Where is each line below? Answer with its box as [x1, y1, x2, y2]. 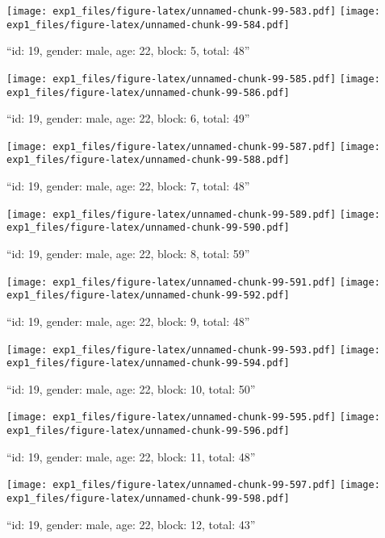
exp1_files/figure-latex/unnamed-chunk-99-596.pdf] [6, 425, 290, 437]
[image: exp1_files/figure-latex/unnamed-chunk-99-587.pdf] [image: [6, 140, 380, 152]
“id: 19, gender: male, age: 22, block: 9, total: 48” [6, 312, 250, 329]
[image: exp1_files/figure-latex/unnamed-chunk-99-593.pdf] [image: [6, 344, 380, 356]
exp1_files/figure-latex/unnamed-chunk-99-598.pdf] [6, 493, 290, 504]
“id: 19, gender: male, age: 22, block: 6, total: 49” [6, 110, 250, 127]
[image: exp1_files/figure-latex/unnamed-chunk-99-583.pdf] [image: [6, 6, 380, 17]
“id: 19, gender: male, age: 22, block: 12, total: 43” [6, 515, 256, 532]
